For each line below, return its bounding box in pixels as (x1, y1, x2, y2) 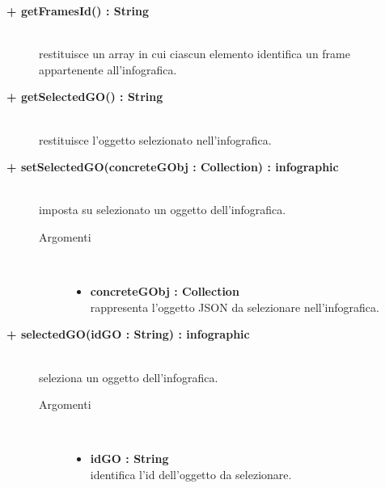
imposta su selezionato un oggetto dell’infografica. (39, 201, 286, 218)
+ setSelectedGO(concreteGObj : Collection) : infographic (6, 158, 339, 175)
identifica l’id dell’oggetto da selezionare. (90, 465, 292, 482)
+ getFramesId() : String (6, 2, 150, 19)
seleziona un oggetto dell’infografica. (39, 368, 218, 385)
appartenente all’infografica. (39, 61, 177, 78)
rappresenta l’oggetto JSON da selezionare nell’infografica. (90, 298, 379, 315)
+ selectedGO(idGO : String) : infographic (6, 326, 250, 343)
